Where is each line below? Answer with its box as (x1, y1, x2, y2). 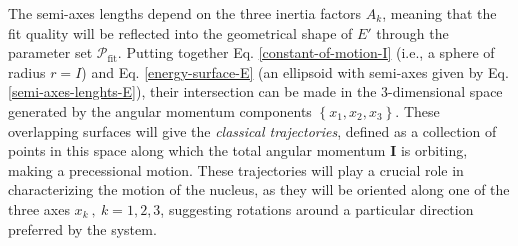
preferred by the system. (8, 218, 157, 239)
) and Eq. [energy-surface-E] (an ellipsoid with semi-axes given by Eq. (81, 61, 509, 82)
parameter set (8, 42, 93, 63)
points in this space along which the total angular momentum (8, 140, 386, 161)
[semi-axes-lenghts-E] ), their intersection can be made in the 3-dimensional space (8, 81, 503, 102)
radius (8, 61, 46, 82)
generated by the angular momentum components (8, 100, 312, 121)
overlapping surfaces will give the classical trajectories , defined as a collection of (8, 120, 497, 141)
